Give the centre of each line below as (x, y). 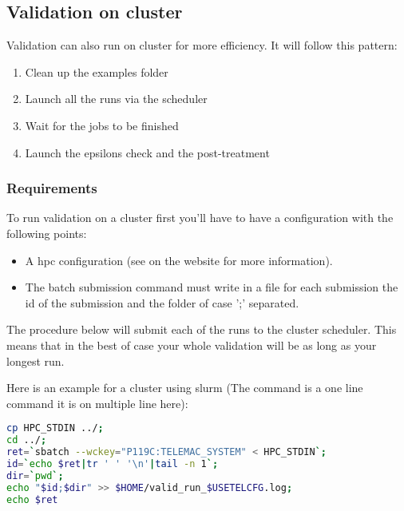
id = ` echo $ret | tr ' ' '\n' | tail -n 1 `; (113, 463)
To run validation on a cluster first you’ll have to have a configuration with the (200, 218)
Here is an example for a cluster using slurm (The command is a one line (185, 388)
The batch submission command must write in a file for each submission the (212, 287)
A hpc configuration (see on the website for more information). (179, 260)
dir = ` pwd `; (35, 475)
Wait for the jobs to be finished (102, 125)
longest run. (36, 360)
